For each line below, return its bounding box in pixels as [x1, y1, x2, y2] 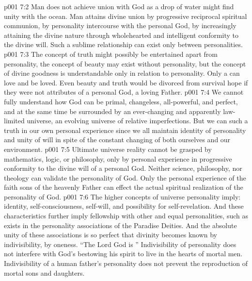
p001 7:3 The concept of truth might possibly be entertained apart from [4, 49, 218, 59]
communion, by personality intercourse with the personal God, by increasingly [4, 20, 236, 31]
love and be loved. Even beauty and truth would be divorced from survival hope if [4, 77, 248, 87]
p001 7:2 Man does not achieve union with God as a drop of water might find [4, 1, 234, 11]
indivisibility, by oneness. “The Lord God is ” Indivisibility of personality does [4, 239, 236, 249]
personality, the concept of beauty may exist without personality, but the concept [4, 58, 246, 68]
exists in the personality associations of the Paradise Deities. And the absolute [4, 220, 237, 230]
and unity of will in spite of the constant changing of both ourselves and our [4, 134, 231, 145]
